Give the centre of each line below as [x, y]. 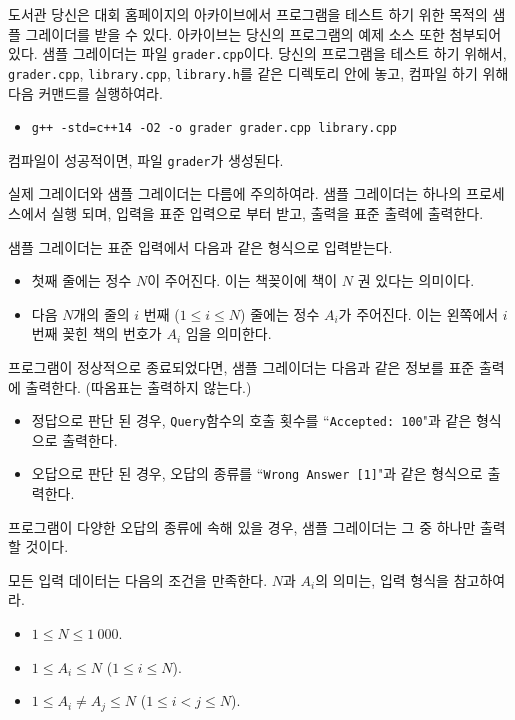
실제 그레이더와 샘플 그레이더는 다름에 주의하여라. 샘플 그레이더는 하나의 [235, 193]
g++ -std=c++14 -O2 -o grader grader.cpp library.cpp [214, 128]
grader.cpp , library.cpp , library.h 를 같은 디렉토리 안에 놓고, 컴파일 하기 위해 [258, 72]
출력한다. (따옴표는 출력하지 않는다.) [138, 386]
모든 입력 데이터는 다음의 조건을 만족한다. [138, 579]
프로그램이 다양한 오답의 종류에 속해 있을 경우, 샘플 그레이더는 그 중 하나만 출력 [257, 526]
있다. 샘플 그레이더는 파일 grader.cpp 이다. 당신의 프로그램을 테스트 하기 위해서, [257, 53]
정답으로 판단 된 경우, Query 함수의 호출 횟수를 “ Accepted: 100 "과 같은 [251, 420]
